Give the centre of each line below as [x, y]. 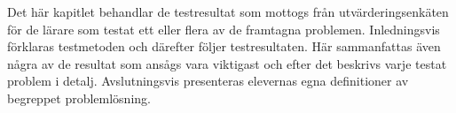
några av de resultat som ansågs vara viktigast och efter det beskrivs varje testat [227, 63]
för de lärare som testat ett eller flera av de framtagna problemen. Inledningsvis [224, 29]
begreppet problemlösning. [79, 98]
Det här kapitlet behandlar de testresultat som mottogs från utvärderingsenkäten [228, 11]
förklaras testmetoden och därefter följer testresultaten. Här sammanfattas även [224, 46]
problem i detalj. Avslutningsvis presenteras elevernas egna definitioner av [208, 81]
